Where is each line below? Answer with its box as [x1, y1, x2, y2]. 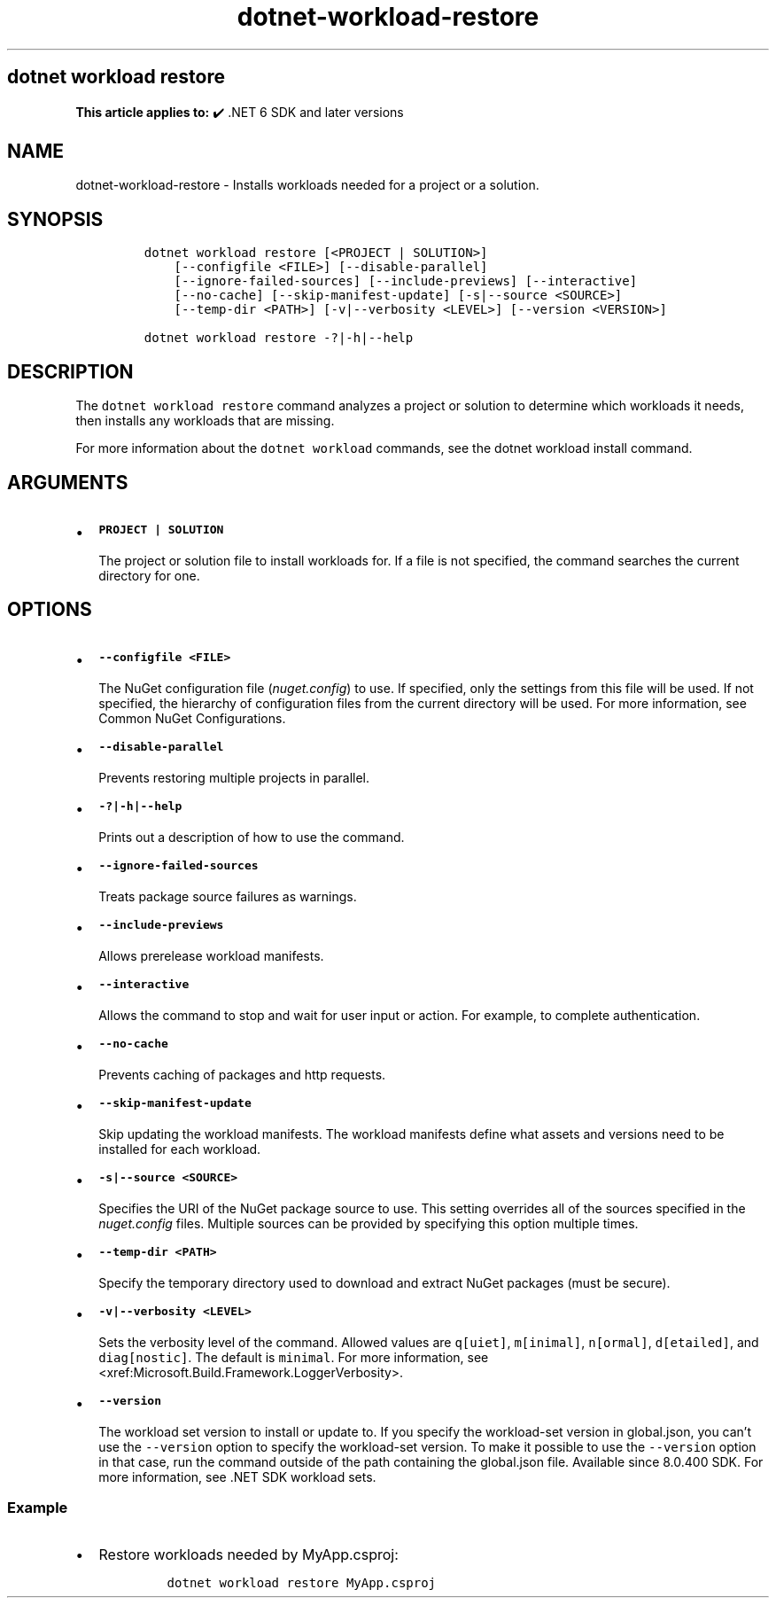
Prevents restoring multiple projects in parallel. [98, 769, 370, 785]
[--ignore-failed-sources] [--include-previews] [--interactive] [174, 274, 638, 289]
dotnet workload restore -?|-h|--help [144, 331, 414, 346]
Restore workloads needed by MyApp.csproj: [98, 1545, 399, 1563]
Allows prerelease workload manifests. [98, 947, 324, 963]
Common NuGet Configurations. [98, 710, 286, 726]
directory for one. [98, 567, 200, 583]
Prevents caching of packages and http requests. [98, 1066, 386, 1082]
